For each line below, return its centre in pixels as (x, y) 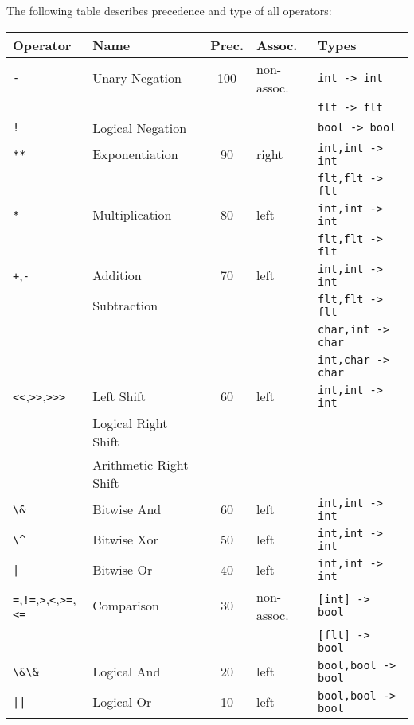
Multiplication (132, 215)
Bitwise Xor (125, 540)
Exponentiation (135, 154)
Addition (117, 275)
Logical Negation (140, 127)
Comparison (126, 606)
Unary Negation (137, 78)
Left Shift (119, 396)
